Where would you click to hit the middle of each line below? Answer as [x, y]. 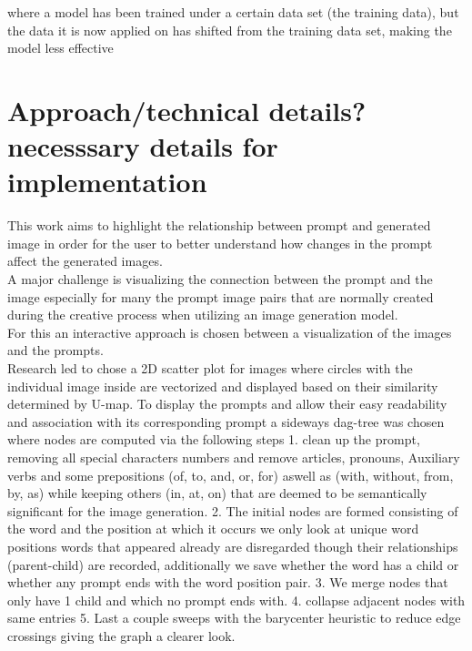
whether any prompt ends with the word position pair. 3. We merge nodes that [228, 582]
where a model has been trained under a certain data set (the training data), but [233, 12]
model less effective [60, 48]
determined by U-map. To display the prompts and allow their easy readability [227, 404]
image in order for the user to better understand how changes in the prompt [220, 243]
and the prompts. [55, 350]
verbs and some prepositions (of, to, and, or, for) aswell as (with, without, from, [231, 475]
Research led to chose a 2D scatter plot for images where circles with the [210, 368]
